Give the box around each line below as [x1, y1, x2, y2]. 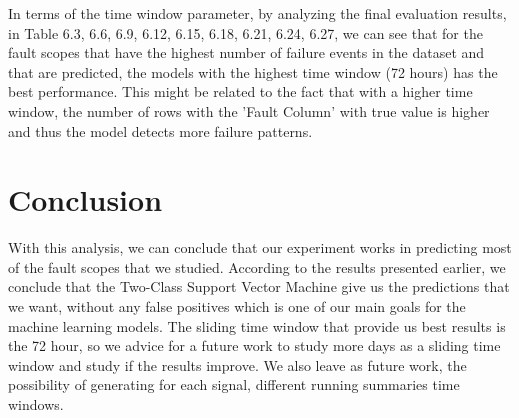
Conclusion [8, 179, 163, 220]
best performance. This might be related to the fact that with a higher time [8, 81, 473, 102]
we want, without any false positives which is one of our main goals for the [8, 296, 466, 317]
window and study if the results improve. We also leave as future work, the [8, 354, 467, 375]
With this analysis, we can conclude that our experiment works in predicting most [8, 237, 512, 258]
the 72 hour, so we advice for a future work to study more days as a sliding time [8, 335, 501, 356]
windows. [8, 394, 64, 415]
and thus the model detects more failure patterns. [8, 120, 313, 141]
